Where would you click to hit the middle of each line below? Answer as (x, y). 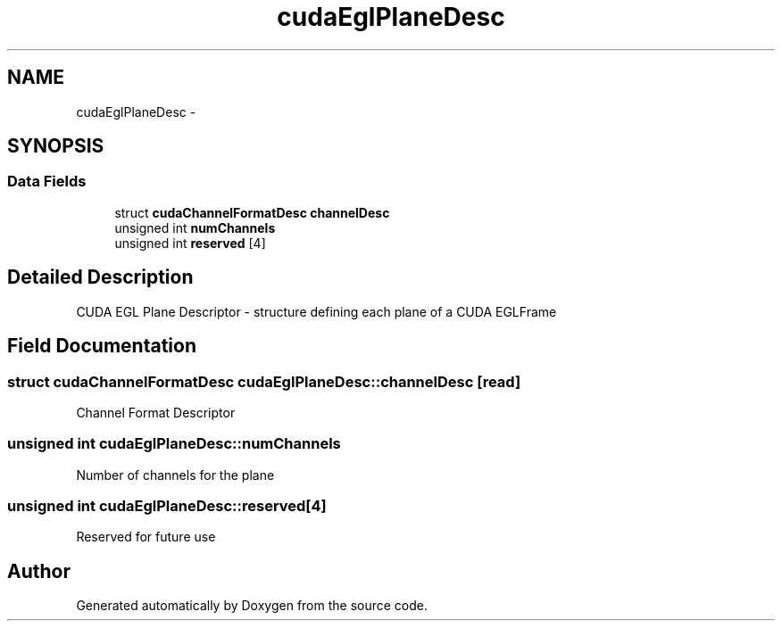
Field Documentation (102, 346)
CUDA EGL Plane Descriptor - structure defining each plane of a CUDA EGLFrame (316, 311)
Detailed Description (100, 277)
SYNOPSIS (56, 146)
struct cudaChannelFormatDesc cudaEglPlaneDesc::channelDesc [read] (264, 381)
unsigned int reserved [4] (190, 243)
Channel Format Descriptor (156, 412)
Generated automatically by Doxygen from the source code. (252, 606)
